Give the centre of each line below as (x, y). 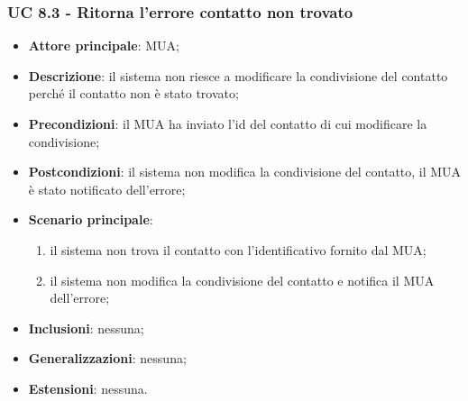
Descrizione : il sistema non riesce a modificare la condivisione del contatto (238, 75)
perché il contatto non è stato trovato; (133, 93)
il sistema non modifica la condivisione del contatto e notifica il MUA (242, 280)
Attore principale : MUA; (104, 46)
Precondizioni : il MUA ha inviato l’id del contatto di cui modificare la (228, 123)
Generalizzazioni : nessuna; (107, 358)
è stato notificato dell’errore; (107, 189)
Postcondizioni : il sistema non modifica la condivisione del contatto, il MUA (245, 172)
